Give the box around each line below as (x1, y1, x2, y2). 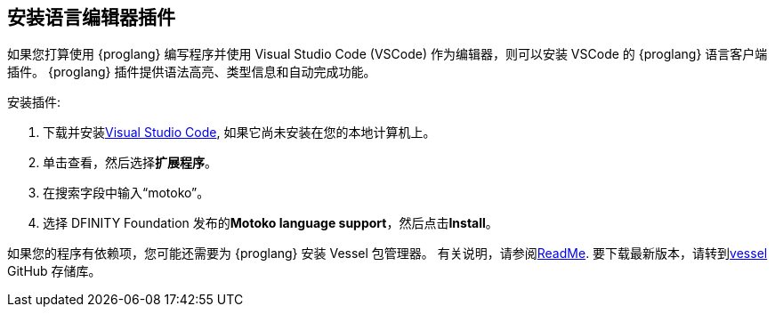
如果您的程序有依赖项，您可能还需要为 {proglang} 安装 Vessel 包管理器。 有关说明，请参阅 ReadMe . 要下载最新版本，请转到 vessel (7, 246, 768, 262)
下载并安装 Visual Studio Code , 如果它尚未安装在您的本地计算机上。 (43, 125, 436, 141)
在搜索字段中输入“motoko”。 (43, 185, 210, 201)
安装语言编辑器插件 (7, 6, 175, 28)
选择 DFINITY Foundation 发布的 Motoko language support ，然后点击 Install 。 (43, 215, 498, 231)
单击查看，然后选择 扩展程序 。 (43, 155, 217, 171)
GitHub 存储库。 (7, 263, 101, 279)
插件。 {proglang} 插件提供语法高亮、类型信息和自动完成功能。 (7, 64, 376, 80)
